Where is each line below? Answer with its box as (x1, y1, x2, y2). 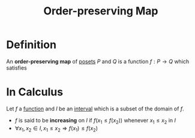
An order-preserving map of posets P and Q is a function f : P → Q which (6, 58, 190, 65)
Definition (6, 38, 57, 52)
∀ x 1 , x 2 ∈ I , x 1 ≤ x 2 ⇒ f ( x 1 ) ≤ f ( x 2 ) (14, 124, 98, 133)
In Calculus (6, 85, 64, 99)
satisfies (6, 64, 27, 71)
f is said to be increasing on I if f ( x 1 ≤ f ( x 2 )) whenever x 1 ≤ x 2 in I (14, 116, 176, 125)
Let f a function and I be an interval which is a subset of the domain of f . (6, 105, 184, 112)
